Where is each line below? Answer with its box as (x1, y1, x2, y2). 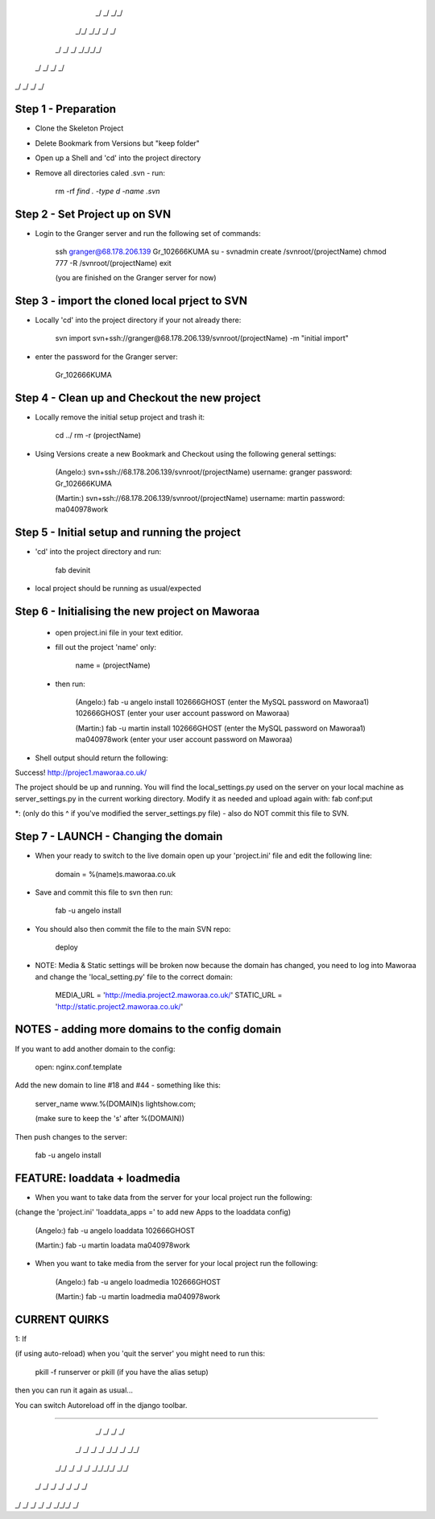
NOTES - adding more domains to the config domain (14, 1023, 282, 1037)
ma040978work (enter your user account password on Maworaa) (75, 735, 293, 744)
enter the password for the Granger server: (35, 351, 178, 362)
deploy (55, 942, 78, 952)
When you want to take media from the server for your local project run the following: (35, 1259, 318, 1269)
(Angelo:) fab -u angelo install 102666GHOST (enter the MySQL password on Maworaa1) (75, 697, 370, 707)
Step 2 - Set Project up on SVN (14, 207, 172, 221)
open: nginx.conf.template (35, 1062, 122, 1071)
